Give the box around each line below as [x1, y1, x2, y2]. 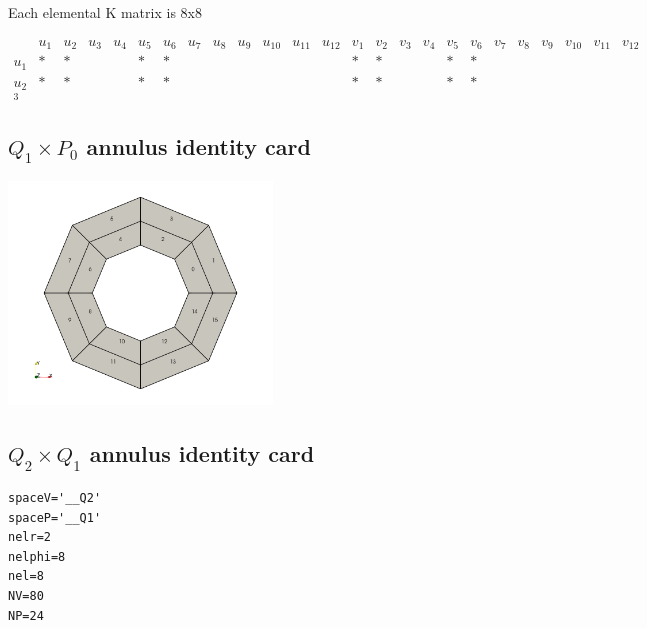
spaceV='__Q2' [8, 491, 102, 506]
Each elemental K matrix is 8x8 [8, 2, 202, 22]
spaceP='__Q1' [8, 510, 102, 525]
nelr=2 [8, 530, 51, 545]
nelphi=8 [8, 549, 66, 564]
